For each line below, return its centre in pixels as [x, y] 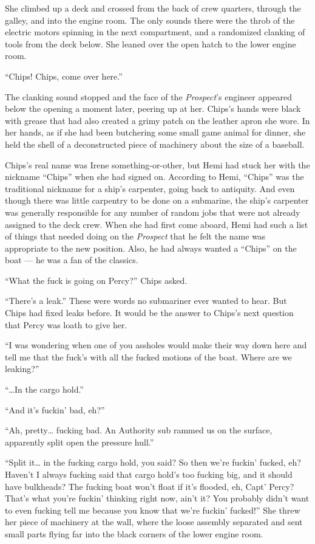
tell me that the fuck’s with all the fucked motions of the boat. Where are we [148, 356]
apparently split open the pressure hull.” [80, 442]
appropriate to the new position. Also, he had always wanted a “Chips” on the [151, 248]
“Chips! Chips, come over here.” [64, 76]
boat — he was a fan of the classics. [72, 260]
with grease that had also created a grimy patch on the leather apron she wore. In [157, 120]
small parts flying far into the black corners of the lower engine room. [134, 533]
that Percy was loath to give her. [66, 324]
